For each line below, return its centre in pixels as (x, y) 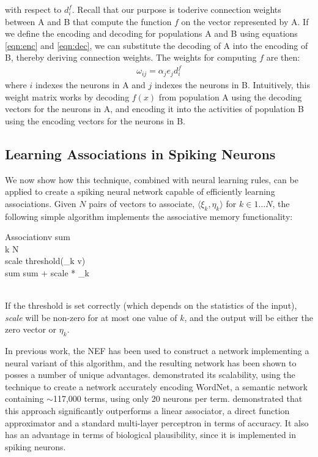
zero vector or (31, 329)
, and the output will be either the (249, 317)
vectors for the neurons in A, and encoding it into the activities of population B (155, 109)
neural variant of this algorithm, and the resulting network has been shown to (151, 362)
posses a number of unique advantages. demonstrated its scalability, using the (150, 375)
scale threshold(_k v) (45, 261)
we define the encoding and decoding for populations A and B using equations (151, 33)
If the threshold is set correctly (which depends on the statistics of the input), (151, 305)
